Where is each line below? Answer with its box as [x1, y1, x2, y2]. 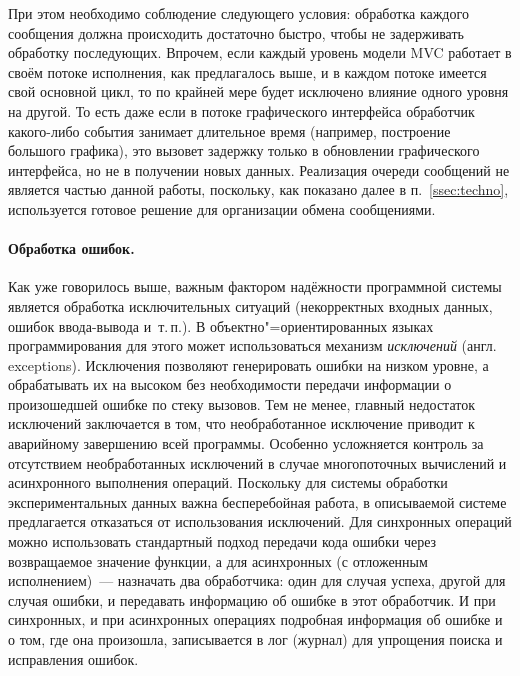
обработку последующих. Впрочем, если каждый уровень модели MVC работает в [8, 42, 512, 63]
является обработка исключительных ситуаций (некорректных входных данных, [8, 295, 493, 316]
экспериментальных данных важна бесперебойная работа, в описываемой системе [8, 491, 507, 512]
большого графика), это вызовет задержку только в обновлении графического [8, 140, 480, 161]
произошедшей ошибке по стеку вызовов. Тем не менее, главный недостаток [8, 393, 475, 414]
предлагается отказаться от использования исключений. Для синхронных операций [8, 511, 512, 532]
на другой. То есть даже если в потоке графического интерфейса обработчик [8, 100, 475, 121]
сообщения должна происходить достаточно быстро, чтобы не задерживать [8, 22, 464, 43]
